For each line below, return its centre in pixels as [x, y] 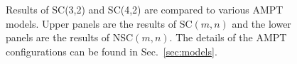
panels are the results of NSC [70, 37]
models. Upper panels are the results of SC [99, 23]
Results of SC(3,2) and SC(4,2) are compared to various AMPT [145, 9]
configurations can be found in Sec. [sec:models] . [112, 51]
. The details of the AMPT [228, 37]
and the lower [261, 23]
